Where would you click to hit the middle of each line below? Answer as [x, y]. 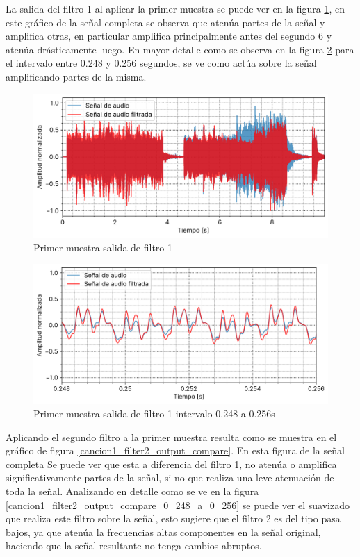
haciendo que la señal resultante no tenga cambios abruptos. [134, 546]
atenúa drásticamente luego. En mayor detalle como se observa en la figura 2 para [180, 49]
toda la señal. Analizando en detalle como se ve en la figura [132, 491]
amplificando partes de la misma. [76, 76]
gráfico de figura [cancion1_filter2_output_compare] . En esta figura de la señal [175, 450]
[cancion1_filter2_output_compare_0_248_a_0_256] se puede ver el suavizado [178, 505]
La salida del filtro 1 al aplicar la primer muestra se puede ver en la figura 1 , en [175, 8]
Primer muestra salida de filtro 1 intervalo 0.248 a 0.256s [154, 414]
